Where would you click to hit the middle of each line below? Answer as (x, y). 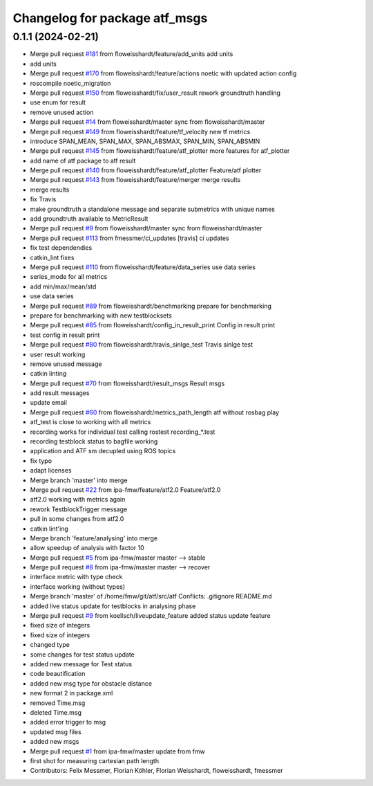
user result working (58, 354)
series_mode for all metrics (69, 277)
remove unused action (62, 112)
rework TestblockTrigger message (79, 509)
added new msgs (55, 742)
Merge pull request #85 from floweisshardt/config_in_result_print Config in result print (153, 325)
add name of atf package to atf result (83, 161)
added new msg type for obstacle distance (91, 683)
